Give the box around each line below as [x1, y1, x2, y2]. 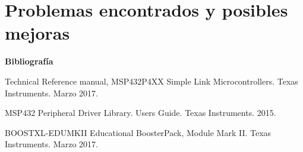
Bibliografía [5, 55, 53, 67]
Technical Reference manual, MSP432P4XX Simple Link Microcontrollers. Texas [5, 75, 298, 87]
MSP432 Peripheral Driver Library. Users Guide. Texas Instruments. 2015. [5, 106, 276, 119]
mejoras [5, 21, 70, 45]
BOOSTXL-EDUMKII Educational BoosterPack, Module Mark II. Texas [5, 126, 272, 138]
